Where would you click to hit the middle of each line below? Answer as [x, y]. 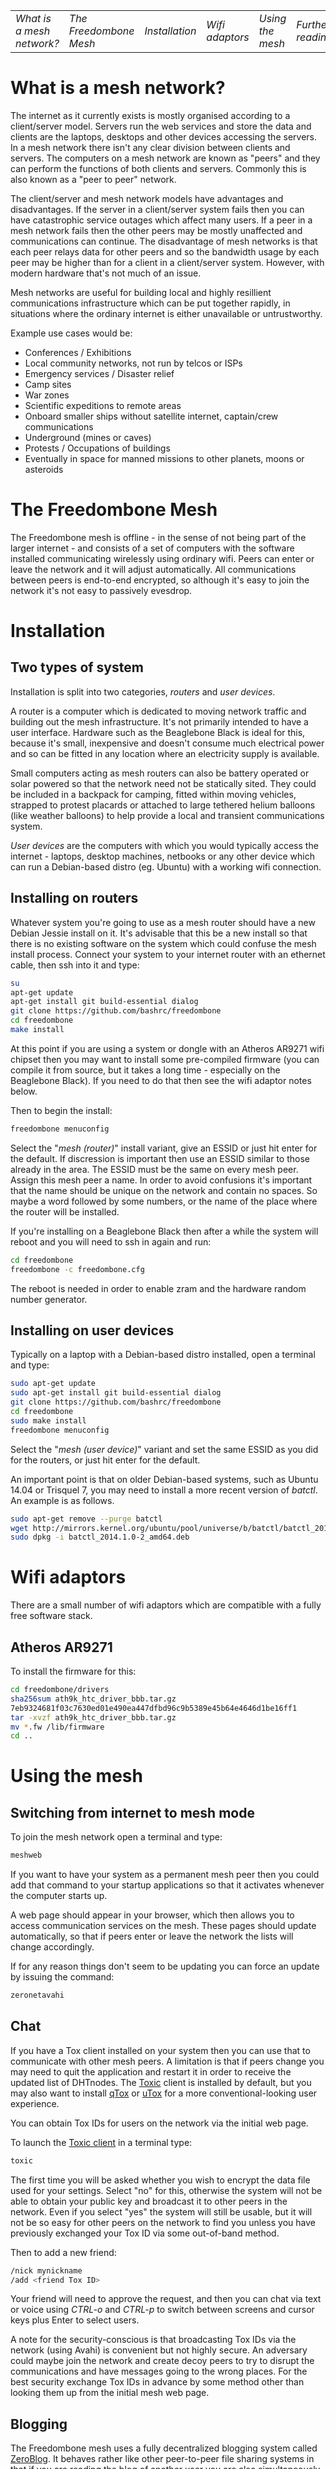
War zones [47, 395]
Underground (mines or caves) [88, 437]
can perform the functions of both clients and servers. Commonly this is [158, 168]
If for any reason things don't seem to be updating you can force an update [165, 1966]
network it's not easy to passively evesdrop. [101, 590]
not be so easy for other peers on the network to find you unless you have [163, 2222]
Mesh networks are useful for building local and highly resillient [141, 292]
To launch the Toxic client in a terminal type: [101, 2142]
